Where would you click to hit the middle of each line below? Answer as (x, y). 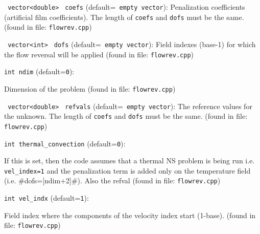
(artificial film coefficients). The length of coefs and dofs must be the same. (124, 17)
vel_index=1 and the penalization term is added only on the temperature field (127, 170)
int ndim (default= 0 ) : (39, 71)
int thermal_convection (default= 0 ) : (65, 143)
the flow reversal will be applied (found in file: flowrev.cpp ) (99, 54)
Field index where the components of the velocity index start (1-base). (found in (130, 215)
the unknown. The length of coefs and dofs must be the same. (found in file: (126, 116)
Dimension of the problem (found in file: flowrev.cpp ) (90, 88)
